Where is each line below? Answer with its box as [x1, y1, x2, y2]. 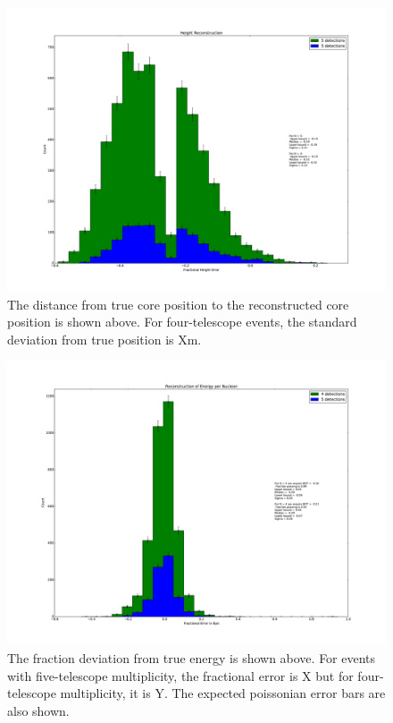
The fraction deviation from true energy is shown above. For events [7, 648, 376, 667]
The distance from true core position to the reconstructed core [7, 294, 349, 313]
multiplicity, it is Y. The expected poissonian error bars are [60, 684, 386, 702]
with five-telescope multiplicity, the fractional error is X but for [7, 666, 354, 685]
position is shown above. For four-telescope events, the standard [7, 312, 357, 331]
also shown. [7, 701, 70, 719]
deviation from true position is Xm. [7, 329, 202, 348]
